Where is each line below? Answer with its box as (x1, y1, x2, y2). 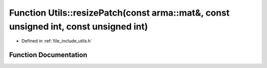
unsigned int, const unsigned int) (9, 21, 148, 32)
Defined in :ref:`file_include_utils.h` (21, 38, 92, 44)
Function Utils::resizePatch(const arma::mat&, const (9, 7, 230, 18)
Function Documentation (9, 51, 88, 59)
